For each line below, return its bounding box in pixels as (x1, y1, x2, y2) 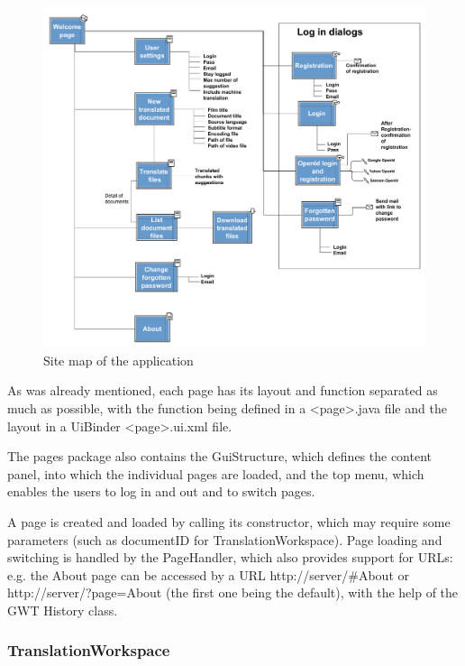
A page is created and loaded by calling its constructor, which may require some (7, 512, 451, 531)
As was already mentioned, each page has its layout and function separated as (7, 381, 438, 400)
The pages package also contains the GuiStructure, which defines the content (7, 447, 433, 466)
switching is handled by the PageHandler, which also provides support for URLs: (7, 548, 453, 567)
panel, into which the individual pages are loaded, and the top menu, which (7, 464, 424, 483)
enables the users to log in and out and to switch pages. (7, 482, 315, 501)
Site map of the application (43, 350, 194, 369)
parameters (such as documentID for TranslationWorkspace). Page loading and (7, 530, 442, 549)
